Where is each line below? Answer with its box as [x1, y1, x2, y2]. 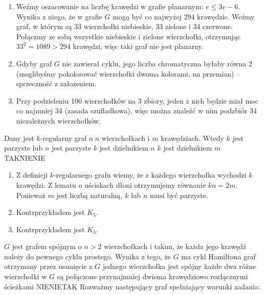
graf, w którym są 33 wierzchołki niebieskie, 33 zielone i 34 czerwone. [16, 21, 233, 32]
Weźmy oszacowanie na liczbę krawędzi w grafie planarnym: [16, 1, 204, 11]
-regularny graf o [40, 132, 93, 143]
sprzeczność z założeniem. [16, 78, 97, 89]
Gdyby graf [16, 58, 52, 68]
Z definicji [16, 169, 48, 180]
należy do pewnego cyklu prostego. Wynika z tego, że [4, 251, 171, 261]
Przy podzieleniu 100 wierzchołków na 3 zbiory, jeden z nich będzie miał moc [16, 95, 258, 106]
